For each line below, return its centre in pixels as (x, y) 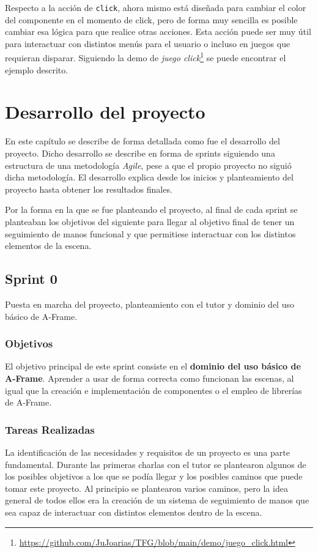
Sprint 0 (31, 279)
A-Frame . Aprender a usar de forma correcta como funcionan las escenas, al (150, 378)
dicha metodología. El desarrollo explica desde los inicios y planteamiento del (149, 177)
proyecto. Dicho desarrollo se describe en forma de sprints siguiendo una (140, 153)
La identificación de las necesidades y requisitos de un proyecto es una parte (147, 452)
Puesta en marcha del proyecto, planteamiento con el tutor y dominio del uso (150, 304)
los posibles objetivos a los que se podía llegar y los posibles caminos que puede (154, 476)
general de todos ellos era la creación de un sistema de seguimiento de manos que (157, 500)
